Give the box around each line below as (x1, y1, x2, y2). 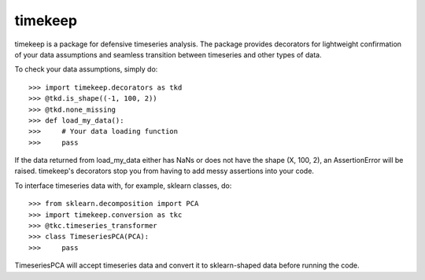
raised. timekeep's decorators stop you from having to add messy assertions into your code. (14, 166, 315, 176)
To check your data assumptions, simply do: (14, 64, 158, 74)
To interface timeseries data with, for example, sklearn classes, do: (14, 181, 232, 190)
